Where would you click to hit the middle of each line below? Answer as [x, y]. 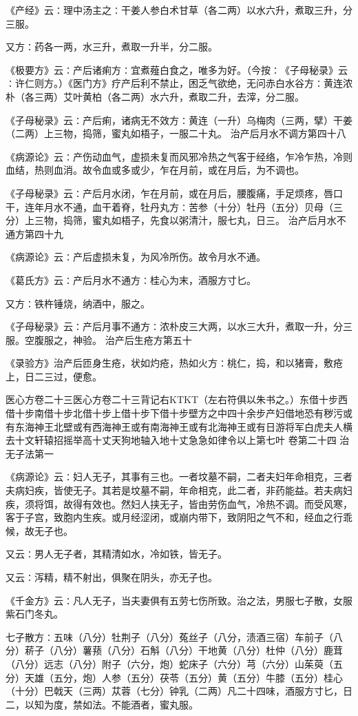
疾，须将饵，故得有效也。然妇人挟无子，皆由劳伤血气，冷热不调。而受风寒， [179, 503]
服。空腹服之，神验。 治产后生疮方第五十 [99, 339]
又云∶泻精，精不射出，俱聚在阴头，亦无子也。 [112, 577]
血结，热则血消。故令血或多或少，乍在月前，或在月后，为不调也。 [155, 170]
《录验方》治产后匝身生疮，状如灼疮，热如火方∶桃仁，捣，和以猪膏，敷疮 [174, 363]
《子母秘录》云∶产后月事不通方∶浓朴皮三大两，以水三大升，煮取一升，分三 [179, 326]
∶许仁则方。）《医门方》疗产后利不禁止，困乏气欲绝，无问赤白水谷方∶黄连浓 [179, 83]
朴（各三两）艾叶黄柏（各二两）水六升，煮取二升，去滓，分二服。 [155, 96]
